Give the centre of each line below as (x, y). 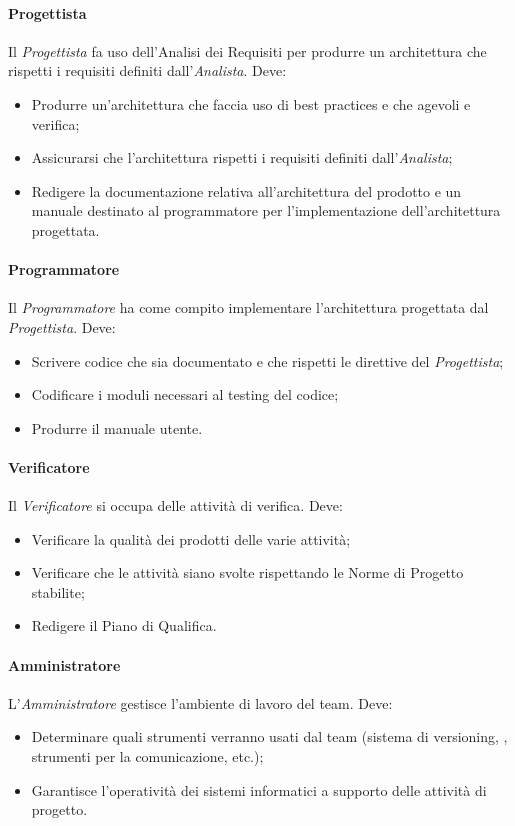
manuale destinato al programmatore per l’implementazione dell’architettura (266, 210)
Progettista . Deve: (62, 326)
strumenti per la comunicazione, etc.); (147, 756)
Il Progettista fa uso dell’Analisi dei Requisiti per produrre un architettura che (247, 50)
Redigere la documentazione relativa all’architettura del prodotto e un (246, 190)
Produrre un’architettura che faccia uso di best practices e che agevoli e (251, 103)
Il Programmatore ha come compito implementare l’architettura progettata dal (248, 307)
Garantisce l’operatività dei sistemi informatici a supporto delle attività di (259, 789)
